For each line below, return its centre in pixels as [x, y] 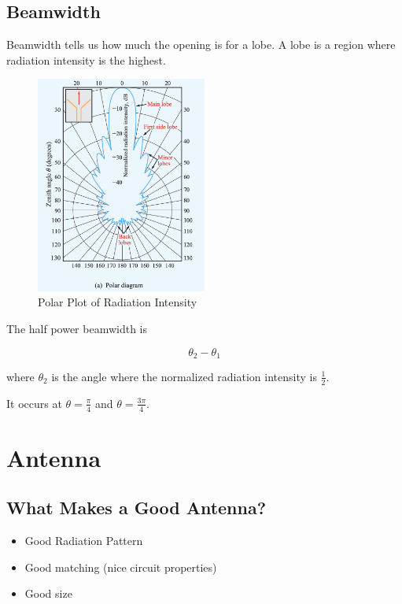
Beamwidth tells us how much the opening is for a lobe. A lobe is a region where [201, 44]
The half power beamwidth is [77, 328]
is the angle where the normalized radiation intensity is [184, 376]
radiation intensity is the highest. [86, 59]
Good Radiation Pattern [84, 541]
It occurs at [34, 403]
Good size [48, 593]
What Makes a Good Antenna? [136, 508]
